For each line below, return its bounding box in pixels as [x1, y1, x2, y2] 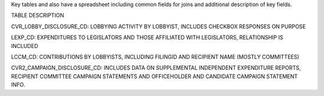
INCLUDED [11, 42, 38, 49]
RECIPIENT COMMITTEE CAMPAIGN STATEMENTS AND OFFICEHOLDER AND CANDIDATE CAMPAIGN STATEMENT [11, 73, 298, 80]
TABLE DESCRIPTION [11, 12, 64, 19]
